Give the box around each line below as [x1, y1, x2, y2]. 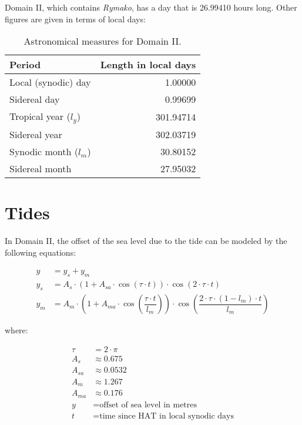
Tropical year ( [9, 109, 71, 123]
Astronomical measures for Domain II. [24, 34, 182, 48]
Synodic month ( [9, 145, 78, 159]
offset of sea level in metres [99, 400, 197, 409]
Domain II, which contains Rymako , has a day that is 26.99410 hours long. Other [5, 1, 297, 13]
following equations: [5, 246, 76, 258]
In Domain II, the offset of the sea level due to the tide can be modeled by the [5, 235, 287, 247]
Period [9, 58, 41, 72]
